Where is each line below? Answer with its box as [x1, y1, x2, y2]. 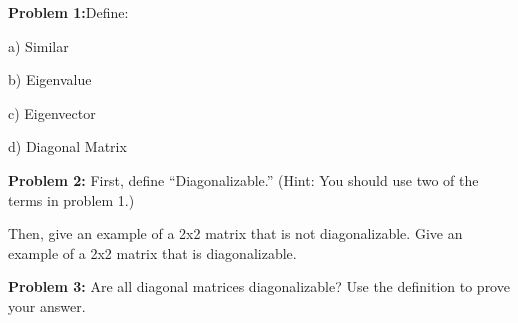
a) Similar [8, 35, 69, 56]
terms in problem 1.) [8, 189, 135, 210]
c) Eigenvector [8, 102, 96, 123]
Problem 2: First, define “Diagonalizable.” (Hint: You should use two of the [8, 169, 479, 190]
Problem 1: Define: [8, 2, 129, 22]
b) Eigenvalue [8, 69, 92, 90]
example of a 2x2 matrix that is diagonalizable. [8, 242, 297, 263]
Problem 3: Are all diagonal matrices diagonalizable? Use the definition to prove [8, 276, 510, 297]
